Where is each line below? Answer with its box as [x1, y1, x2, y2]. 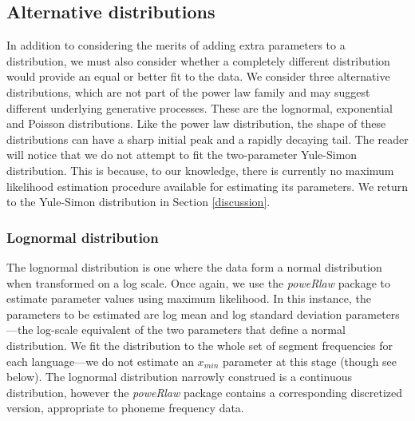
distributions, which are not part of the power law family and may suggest [6, 83, 370, 100]
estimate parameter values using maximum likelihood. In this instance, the [6, 290, 372, 307]
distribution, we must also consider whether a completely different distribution [6, 52, 390, 69]
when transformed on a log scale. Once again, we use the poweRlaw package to [6, 274, 391, 291]
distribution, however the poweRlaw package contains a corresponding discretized [6, 383, 403, 400]
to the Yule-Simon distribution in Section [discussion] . [6, 193, 271, 210]
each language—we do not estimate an [6, 352, 194, 369]
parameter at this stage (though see [222, 352, 397, 369]
